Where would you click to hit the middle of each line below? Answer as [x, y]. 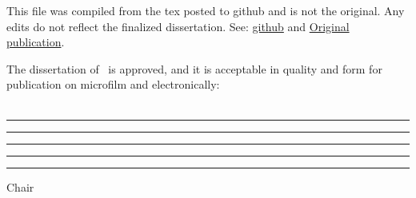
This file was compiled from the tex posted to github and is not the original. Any [206, 10]
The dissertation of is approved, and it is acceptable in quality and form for [194, 68]
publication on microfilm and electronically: [113, 84]
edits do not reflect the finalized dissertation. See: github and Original [178, 26]
